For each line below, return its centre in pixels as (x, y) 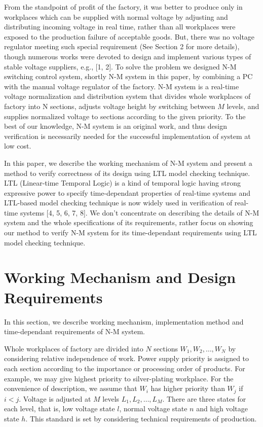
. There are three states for (204, 398)
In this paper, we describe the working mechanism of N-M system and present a (128, 163)
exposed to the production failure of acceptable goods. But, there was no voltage (129, 36)
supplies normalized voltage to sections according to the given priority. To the (125, 116)
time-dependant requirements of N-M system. (74, 331)
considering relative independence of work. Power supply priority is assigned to (127, 358)
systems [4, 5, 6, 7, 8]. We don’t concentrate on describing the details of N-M (140, 212)
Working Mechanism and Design (120, 277)
